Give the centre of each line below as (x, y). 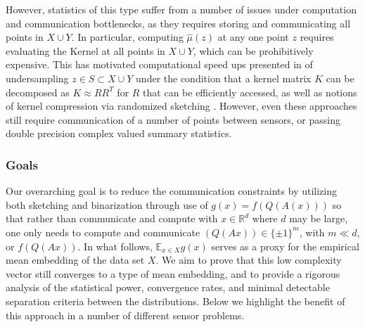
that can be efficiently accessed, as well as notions (250, 92)
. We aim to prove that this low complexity (249, 260)
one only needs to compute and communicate (103, 232)
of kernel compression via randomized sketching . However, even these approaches (181, 106)
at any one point (253, 37)
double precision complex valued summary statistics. (119, 133)
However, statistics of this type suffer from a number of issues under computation (181, 9)
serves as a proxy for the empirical (285, 246)
